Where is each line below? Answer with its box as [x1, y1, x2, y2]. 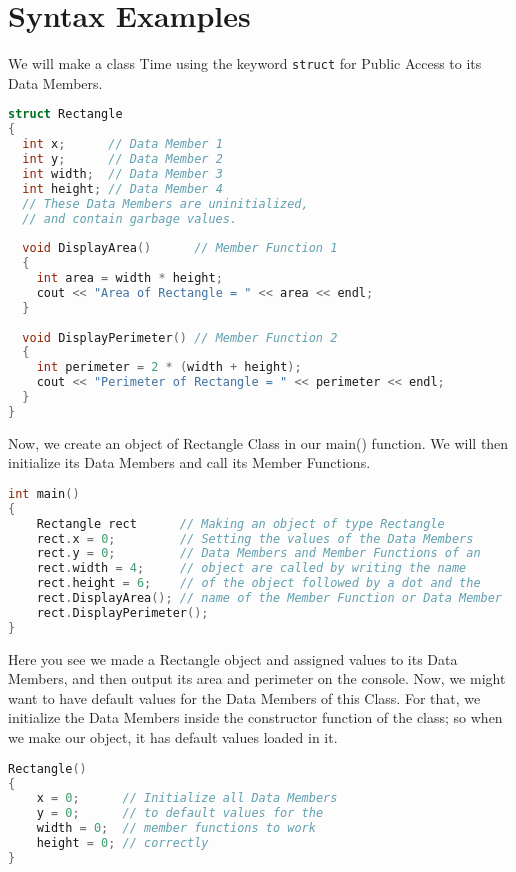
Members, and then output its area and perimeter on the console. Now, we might [8, 668, 506, 689]
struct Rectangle [8, 107, 123, 122]
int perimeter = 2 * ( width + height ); [36, 360, 302, 375]
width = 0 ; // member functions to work [36, 821, 316, 836]
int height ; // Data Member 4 [22, 181, 223, 196]
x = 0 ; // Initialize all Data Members [36, 791, 338, 806]
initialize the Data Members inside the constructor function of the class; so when [8, 707, 503, 728]
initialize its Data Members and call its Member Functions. [8, 452, 371, 473]
